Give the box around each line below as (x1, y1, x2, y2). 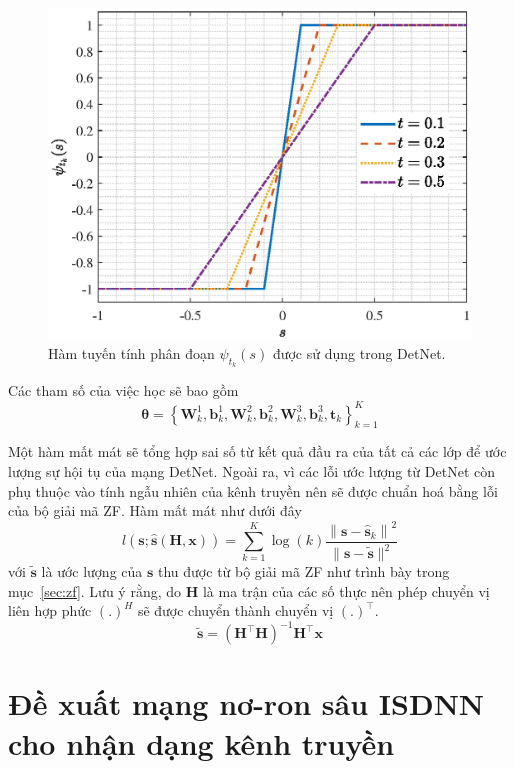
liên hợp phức (8, 600, 92, 621)
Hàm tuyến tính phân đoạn (48, 343, 215, 364)
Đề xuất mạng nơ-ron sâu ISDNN (8, 683, 485, 724)
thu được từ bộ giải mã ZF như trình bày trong (158, 561, 450, 582)
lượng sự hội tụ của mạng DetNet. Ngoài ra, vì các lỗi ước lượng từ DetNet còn (8, 460, 495, 481)
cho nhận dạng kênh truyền (8, 722, 395, 763)
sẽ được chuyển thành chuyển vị (137, 600, 334, 621)
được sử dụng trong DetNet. (272, 343, 446, 364)
